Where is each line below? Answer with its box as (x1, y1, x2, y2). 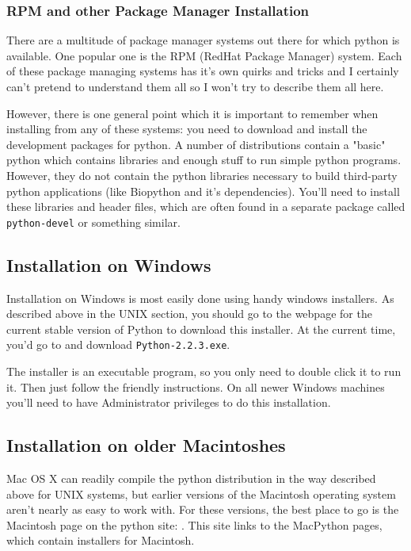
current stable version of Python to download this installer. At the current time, (6, 320, 396, 337)
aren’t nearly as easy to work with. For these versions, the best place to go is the (6, 501, 399, 518)
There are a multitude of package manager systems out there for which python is (6, 32, 400, 48)
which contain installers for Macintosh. (6, 532, 195, 549)
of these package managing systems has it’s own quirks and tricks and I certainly (6, 63, 399, 79)
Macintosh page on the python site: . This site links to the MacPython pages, (6, 516, 382, 533)
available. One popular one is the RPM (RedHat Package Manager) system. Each (6, 47, 402, 63)
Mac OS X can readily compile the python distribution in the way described (6, 470, 376, 487)
